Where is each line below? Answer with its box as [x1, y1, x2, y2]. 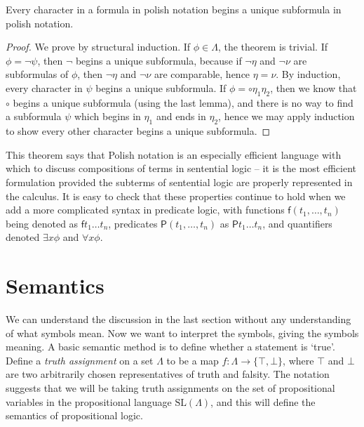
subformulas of [6, 67, 69, 81]
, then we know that [270, 80, 357, 95]
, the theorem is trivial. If [217, 39, 328, 54]
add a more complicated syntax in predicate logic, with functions [6, 202, 285, 217]
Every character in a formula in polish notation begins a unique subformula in [6, 2, 342, 16]
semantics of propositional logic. [6, 408, 143, 423]
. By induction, [276, 67, 341, 81]
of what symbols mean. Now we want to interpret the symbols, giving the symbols [6, 325, 359, 340]
